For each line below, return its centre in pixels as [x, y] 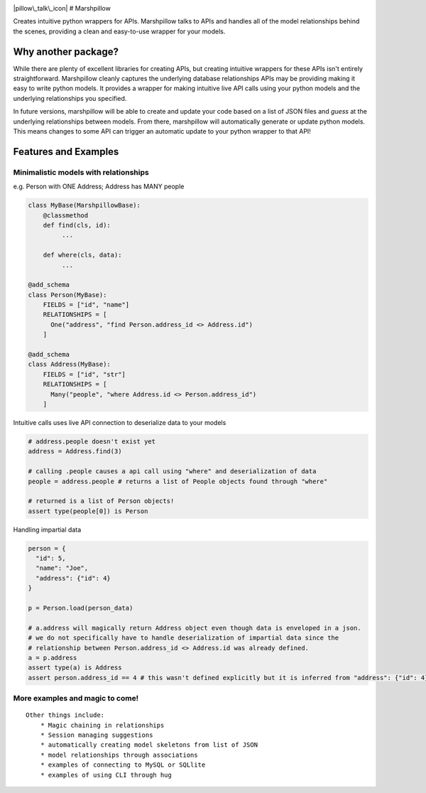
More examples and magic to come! [76, 698]
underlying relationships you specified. [70, 98]
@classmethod [66, 215]
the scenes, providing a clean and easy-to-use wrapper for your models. [119, 31]
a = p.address [53, 658]
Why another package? [66, 52]
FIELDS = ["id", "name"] [86, 305]
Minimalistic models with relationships [81, 172]
